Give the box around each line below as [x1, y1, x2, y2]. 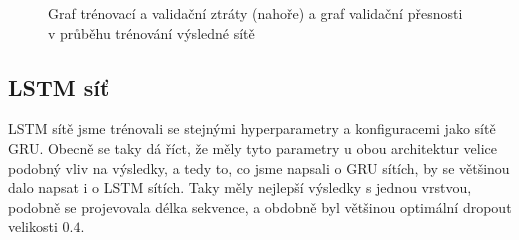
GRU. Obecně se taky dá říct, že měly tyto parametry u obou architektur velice [8, 137, 497, 158]
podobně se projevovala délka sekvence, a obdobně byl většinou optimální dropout [8, 196, 512, 217]
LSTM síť [8, 71, 110, 102]
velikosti [8, 216, 58, 237]
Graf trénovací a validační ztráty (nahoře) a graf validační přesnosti [48, 3, 463, 23]
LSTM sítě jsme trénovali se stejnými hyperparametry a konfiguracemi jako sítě [8, 118, 496, 139]
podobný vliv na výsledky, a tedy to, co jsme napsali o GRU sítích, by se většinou [8, 157, 510, 178]
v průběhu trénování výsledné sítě [48, 22, 255, 43]
